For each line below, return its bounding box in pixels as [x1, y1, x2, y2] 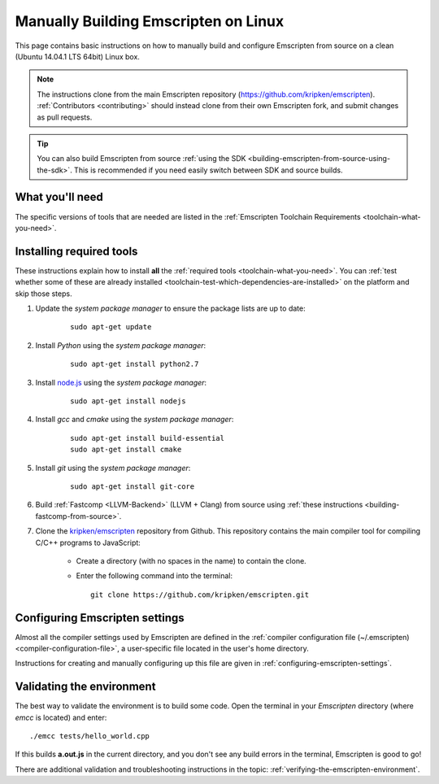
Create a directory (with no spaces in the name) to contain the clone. [76, 555, 306, 565]
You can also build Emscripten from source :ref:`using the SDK [37, 154, 246, 163]
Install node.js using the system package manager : [35, 377, 207, 387]
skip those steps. [15, 289, 72, 298]
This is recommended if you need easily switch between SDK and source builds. [73, 165, 343, 175]
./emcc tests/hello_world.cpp [29, 732, 150, 741]
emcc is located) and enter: [15, 712, 107, 722]
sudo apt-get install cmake [70, 445, 182, 455]
